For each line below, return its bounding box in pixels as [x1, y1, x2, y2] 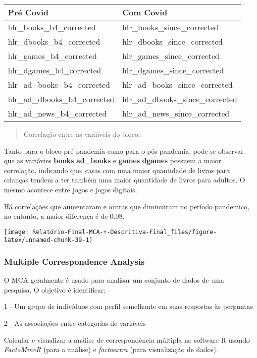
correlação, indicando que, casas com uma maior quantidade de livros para [4, 165, 230, 175]
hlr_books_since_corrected [122, 21, 219, 33]
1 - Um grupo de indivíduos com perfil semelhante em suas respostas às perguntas [4, 301, 253, 311]
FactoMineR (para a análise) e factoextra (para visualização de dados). [4, 344, 218, 355]
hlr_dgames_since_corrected [122, 64, 224, 76]
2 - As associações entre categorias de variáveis [4, 318, 146, 328]
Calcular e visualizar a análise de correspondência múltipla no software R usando [4, 334, 250, 345]
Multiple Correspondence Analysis [4, 255, 145, 267]
